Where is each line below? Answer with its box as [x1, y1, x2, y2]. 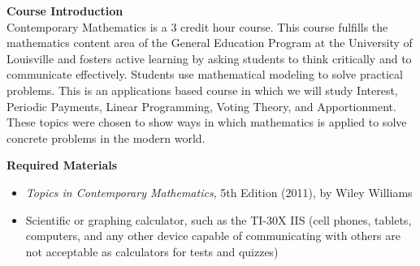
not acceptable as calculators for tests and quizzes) [25, 242, 279, 260]
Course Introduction [6, 2, 123, 19]
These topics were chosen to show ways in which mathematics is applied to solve [6, 114, 407, 131]
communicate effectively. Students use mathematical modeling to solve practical [6, 66, 403, 83]
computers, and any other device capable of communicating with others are [25, 227, 401, 244]
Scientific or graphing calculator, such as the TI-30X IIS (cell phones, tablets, [25, 211, 412, 228]
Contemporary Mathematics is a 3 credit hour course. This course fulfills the [6, 18, 388, 35]
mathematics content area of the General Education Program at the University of [6, 34, 413, 51]
